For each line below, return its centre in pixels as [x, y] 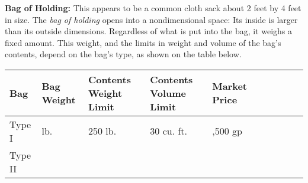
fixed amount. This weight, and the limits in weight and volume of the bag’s [143, 42]
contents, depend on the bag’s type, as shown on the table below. [123, 54]
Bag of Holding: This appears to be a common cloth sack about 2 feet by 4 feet [153, 8]
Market [230, 86]
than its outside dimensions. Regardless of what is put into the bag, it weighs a [149, 31]
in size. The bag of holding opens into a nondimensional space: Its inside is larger [151, 19]
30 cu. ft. [169, 131]
